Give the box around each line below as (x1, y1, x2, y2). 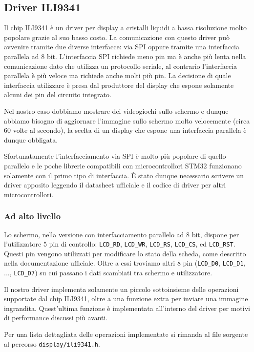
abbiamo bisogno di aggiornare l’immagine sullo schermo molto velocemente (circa (4, 115, 250, 125)
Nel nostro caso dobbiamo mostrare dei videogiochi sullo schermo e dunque (4, 105, 229, 116)
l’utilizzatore (4, 239, 42, 249)
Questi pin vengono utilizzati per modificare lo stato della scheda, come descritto (4, 248, 246, 258)
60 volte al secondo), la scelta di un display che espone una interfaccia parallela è (4, 125, 247, 135)
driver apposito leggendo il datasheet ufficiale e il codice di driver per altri (4, 180, 226, 190)
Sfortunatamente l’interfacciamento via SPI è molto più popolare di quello (4, 151, 226, 161)
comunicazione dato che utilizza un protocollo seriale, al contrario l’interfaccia (4, 61, 237, 71)
